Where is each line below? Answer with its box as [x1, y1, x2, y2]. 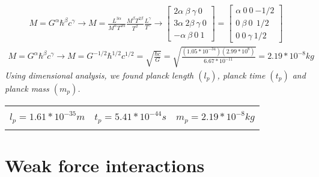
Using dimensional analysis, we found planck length [5, 68, 194, 81]
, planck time [217, 68, 266, 81]
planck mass [5, 82, 49, 94]
